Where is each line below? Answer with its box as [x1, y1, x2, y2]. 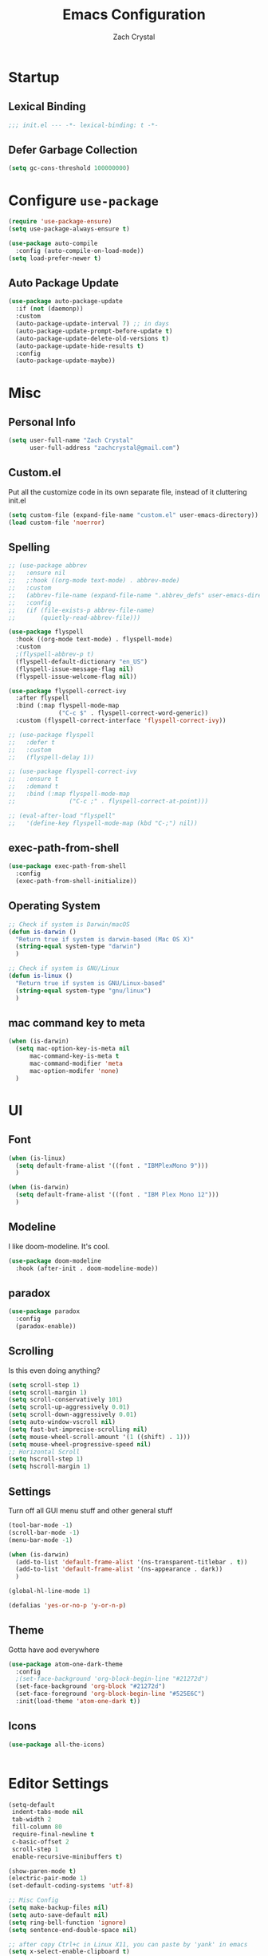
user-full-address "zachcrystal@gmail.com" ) [29, 444, 180, 452]
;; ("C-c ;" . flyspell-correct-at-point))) [8, 797, 209, 805]
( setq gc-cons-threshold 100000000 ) [8, 164, 130, 172]
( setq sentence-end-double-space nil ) [8, 1926, 137, 1934]
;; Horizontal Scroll [8, 1448, 81, 1456]
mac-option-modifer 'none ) [29, 1067, 120, 1075]
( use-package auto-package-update [8, 298, 124, 306]
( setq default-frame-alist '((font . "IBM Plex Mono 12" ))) [15, 1191, 219, 1199]
